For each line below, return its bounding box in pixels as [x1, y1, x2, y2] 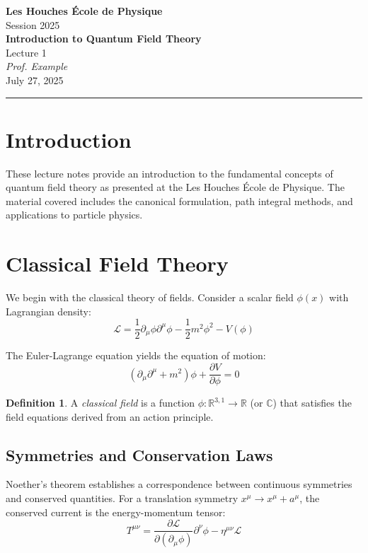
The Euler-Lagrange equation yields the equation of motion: [6, 348, 266, 363]
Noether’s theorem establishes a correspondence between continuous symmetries [6, 477, 352, 491]
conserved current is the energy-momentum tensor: [6, 504, 226, 519]
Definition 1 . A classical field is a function [6, 395, 195, 410]
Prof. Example [6, 59, 68, 74]
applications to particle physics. [6, 207, 143, 222]
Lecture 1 [6, 45, 47, 59]
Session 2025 [6, 17, 60, 32]
